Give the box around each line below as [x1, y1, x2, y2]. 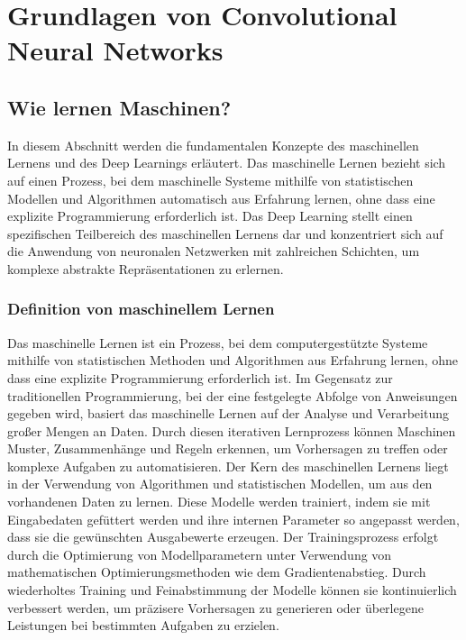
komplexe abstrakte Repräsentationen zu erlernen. [7, 259, 284, 278]
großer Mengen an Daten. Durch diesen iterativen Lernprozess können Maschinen [7, 421, 456, 440]
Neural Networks [7, 32, 224, 69]
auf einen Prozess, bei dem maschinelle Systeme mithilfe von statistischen [7, 170, 414, 189]
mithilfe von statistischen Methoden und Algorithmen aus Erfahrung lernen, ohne [7, 351, 459, 370]
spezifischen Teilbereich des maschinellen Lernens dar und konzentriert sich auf [7, 224, 443, 242]
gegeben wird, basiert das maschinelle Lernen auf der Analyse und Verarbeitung [7, 404, 449, 423]
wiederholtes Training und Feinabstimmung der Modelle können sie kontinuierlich [7, 581, 457, 599]
